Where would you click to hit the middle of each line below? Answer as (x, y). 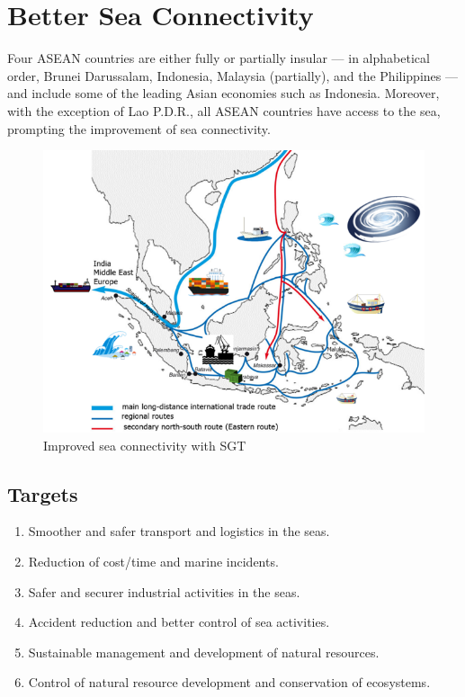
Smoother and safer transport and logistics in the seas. (179, 531)
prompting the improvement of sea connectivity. (139, 128)
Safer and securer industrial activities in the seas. (164, 591)
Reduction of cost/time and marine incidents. (153, 561)
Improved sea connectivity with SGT (145, 445)
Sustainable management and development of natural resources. (204, 652)
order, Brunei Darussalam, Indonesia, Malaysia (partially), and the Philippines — (232, 75)
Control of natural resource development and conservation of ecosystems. (229, 682)
